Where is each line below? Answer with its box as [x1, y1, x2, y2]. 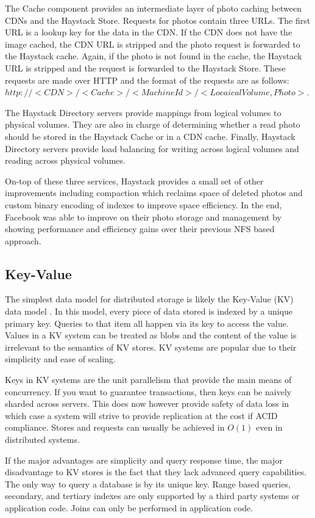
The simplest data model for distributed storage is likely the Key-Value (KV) [5, 293, 294, 305]
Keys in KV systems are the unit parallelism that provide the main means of [5, 373, 292, 386]
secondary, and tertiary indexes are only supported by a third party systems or [5, 489, 300, 502]
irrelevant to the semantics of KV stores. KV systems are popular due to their [5, 340, 297, 353]
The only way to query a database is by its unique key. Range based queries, [5, 477, 291, 490]
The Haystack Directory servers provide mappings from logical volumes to [5, 106, 281, 119]
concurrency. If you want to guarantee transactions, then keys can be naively [5, 385, 292, 398]
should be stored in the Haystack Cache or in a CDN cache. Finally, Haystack [5, 129, 296, 142]
